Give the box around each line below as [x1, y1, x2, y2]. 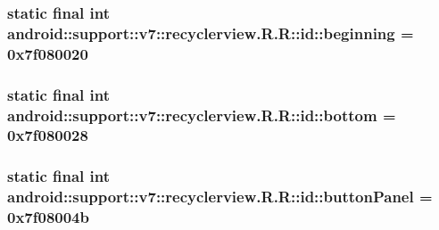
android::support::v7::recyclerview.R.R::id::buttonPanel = [7, 185, 433, 208]
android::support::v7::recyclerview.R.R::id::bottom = [7, 103, 396, 126]
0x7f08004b [7, 206, 89, 228]
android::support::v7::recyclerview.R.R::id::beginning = [7, 21, 414, 44]
